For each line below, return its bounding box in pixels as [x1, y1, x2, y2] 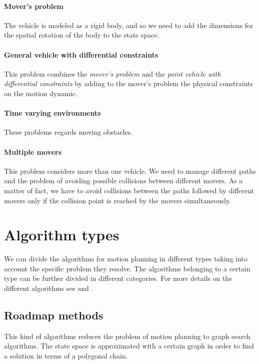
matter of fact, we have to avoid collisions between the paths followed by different [4, 185, 254, 195]
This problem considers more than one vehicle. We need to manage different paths [4, 165, 256, 176]
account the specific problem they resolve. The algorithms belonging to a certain [4, 263, 250, 273]
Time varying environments [4, 108, 101, 118]
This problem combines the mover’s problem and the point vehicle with [4, 68, 221, 79]
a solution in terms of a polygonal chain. [4, 350, 128, 361]
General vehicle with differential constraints [4, 49, 158, 60]
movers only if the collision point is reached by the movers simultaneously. [4, 195, 231, 205]
